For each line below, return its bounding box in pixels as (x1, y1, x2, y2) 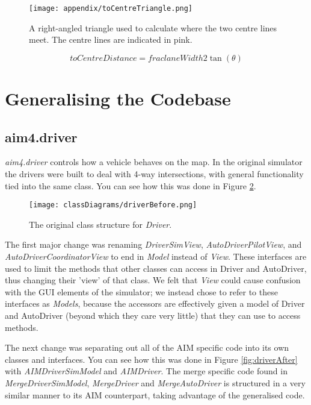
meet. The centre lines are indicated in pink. (29, 33, 192, 46)
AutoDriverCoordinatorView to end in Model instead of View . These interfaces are (5, 250, 307, 263)
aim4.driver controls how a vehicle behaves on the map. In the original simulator (5, 155, 303, 168)
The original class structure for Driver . (29, 218, 172, 230)
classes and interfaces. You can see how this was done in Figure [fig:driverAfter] (5, 353, 298, 365)
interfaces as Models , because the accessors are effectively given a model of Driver (5, 297, 305, 310)
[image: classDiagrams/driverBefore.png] (29, 201, 197, 210)
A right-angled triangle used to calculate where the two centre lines (29, 21, 277, 34)
